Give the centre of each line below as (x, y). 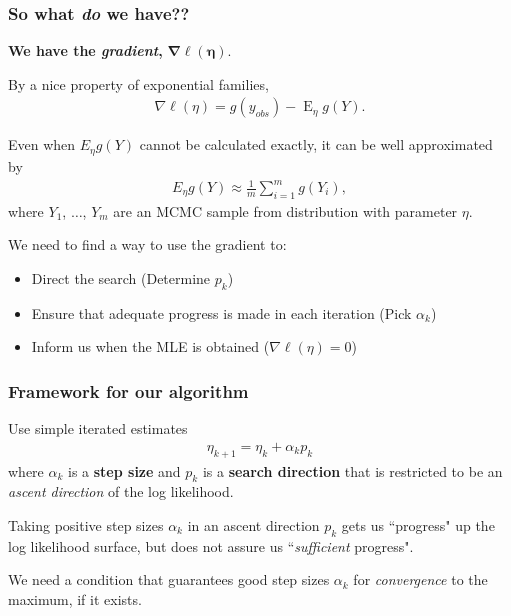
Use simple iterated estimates (98, 428)
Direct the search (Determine (121, 278)
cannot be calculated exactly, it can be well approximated (316, 144)
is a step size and (124, 470)
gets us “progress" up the (418, 525)
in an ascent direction (253, 525)
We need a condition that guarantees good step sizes (169, 579)
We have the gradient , (85, 50)
